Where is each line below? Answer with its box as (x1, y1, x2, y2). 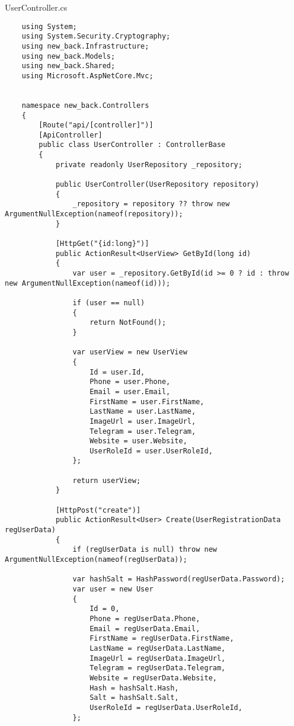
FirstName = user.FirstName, (90, 397, 204, 406)
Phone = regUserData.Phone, (90, 614, 200, 623)
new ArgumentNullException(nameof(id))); (5, 279, 171, 287)
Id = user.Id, (90, 367, 145, 376)
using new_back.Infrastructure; (21, 41, 149, 50)
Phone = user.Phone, (90, 378, 171, 386)
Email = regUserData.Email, (90, 624, 200, 633)
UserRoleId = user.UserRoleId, (90, 446, 213, 455)
